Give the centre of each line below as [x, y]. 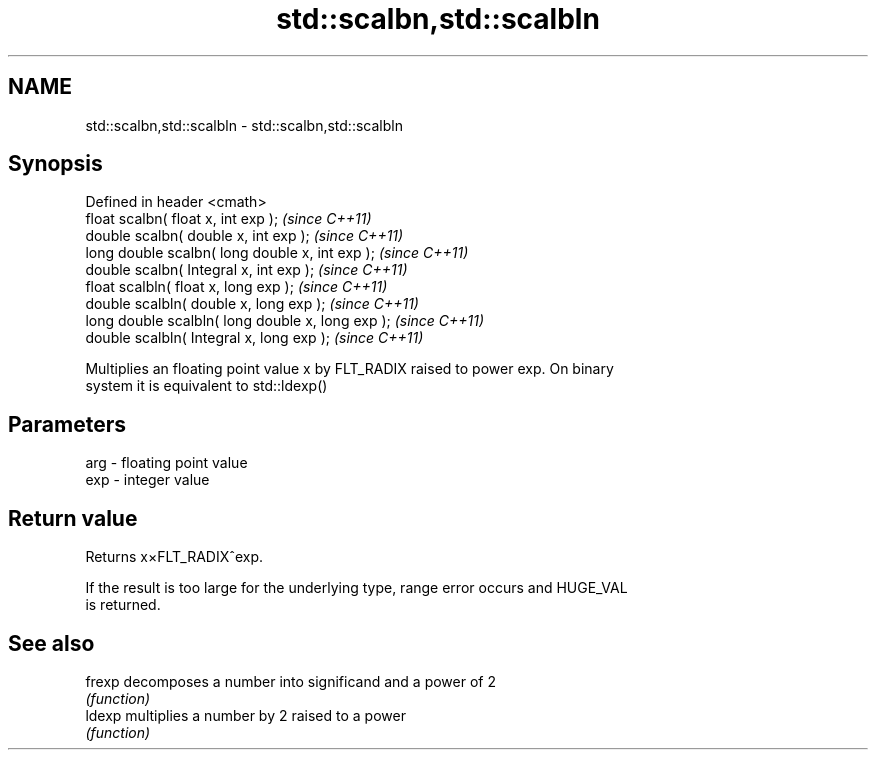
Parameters [67, 424]
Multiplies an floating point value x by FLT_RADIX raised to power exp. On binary [349, 369]
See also [51, 643]
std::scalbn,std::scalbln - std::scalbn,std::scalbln [244, 125]
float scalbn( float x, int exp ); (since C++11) [228, 219]
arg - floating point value [166, 463]
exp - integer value [147, 480]
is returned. [123, 605]
